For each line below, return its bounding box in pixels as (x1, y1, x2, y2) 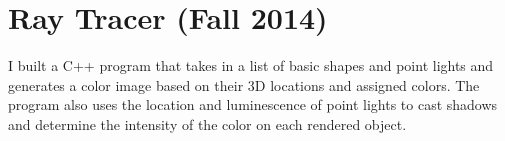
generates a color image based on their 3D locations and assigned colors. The (8, 74, 480, 95)
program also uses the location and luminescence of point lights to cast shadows (8, 94, 498, 115)
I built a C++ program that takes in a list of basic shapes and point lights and (8, 55, 494, 76)
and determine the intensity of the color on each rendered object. (8, 113, 407, 134)
